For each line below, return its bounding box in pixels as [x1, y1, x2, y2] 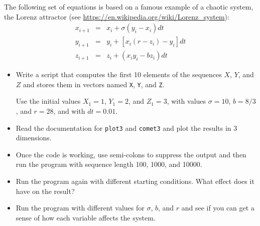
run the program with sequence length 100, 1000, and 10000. [16, 159, 202, 169]
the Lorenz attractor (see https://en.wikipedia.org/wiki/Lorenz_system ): [4, 11, 229, 22]
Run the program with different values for [16, 202, 145, 213]
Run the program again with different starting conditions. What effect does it [16, 175, 254, 186]
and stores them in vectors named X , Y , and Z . [23, 79, 165, 89]
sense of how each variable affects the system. [16, 212, 156, 222]
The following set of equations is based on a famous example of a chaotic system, [4, 2, 253, 12]
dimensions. [16, 132, 52, 143]
